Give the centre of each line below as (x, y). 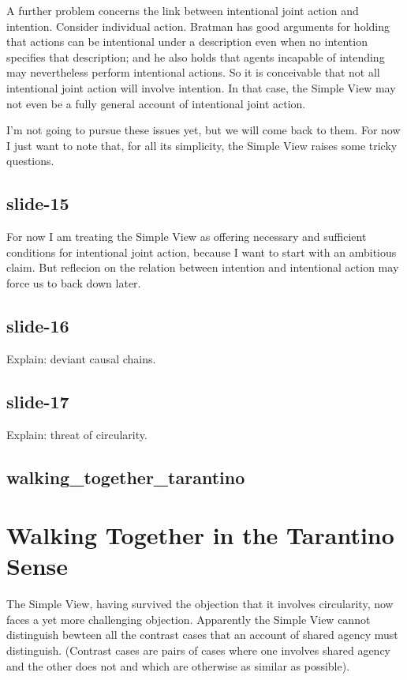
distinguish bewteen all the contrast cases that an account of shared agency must (202, 635)
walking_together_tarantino (126, 477)
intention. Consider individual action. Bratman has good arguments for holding (198, 26)
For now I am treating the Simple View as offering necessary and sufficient (187, 237)
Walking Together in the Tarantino (200, 535)
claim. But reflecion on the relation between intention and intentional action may (203, 267)
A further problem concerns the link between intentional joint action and (183, 10)
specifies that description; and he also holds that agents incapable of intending (196, 56)
